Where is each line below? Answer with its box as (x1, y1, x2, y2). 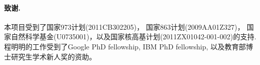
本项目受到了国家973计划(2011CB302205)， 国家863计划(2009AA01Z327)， (4, 21, 245, 32)
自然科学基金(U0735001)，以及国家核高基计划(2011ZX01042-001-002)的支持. (11, 31, 256, 42)
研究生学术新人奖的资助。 (11, 51, 96, 61)
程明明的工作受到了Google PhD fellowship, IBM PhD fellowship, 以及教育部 (4, 41, 246, 51)
